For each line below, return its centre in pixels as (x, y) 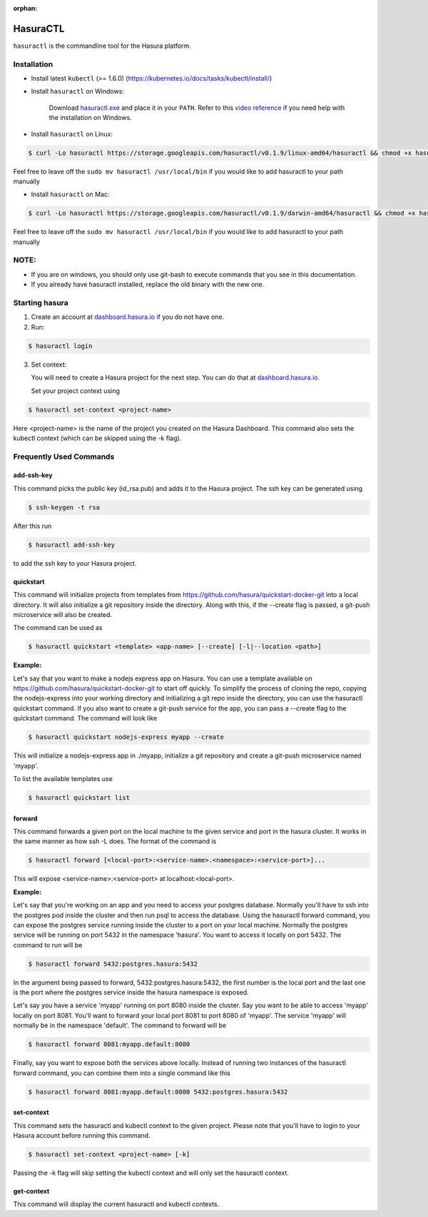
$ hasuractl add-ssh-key (72, 545)
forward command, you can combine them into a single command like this (122, 1073)
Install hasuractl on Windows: (78, 91)
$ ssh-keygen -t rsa (64, 507)
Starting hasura (41, 303)
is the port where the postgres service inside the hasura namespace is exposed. (131, 992)
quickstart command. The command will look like (85, 718)
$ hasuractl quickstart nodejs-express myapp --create (126, 737)
